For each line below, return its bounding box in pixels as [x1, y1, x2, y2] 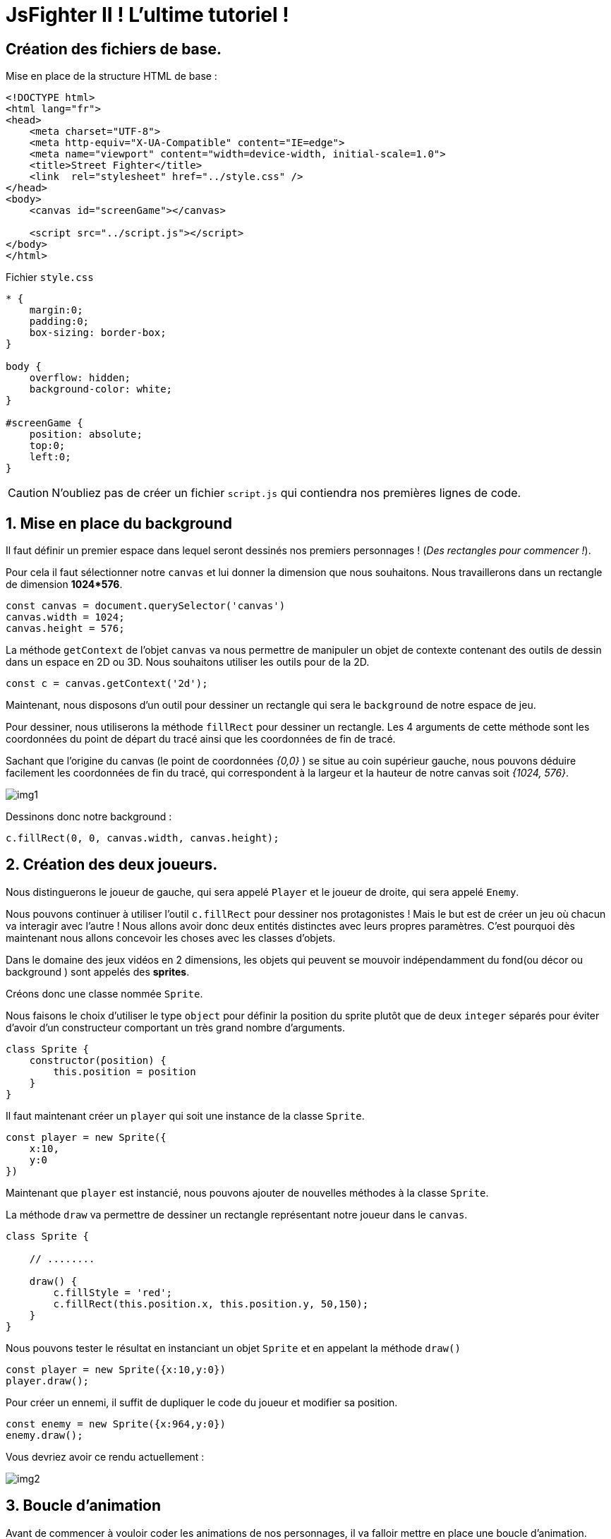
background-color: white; [29, 383, 173, 395]
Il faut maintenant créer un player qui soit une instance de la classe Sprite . [6, 1109, 365, 1122]
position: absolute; [29, 429, 143, 441]
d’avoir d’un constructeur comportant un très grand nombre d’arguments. [6, 1021, 346, 1034]
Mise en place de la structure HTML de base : [6, 70, 217, 83]
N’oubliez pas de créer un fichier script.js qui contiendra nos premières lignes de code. [52, 486, 521, 501]
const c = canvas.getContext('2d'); [6, 678, 208, 690]
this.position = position [53, 1065, 196, 1077]
